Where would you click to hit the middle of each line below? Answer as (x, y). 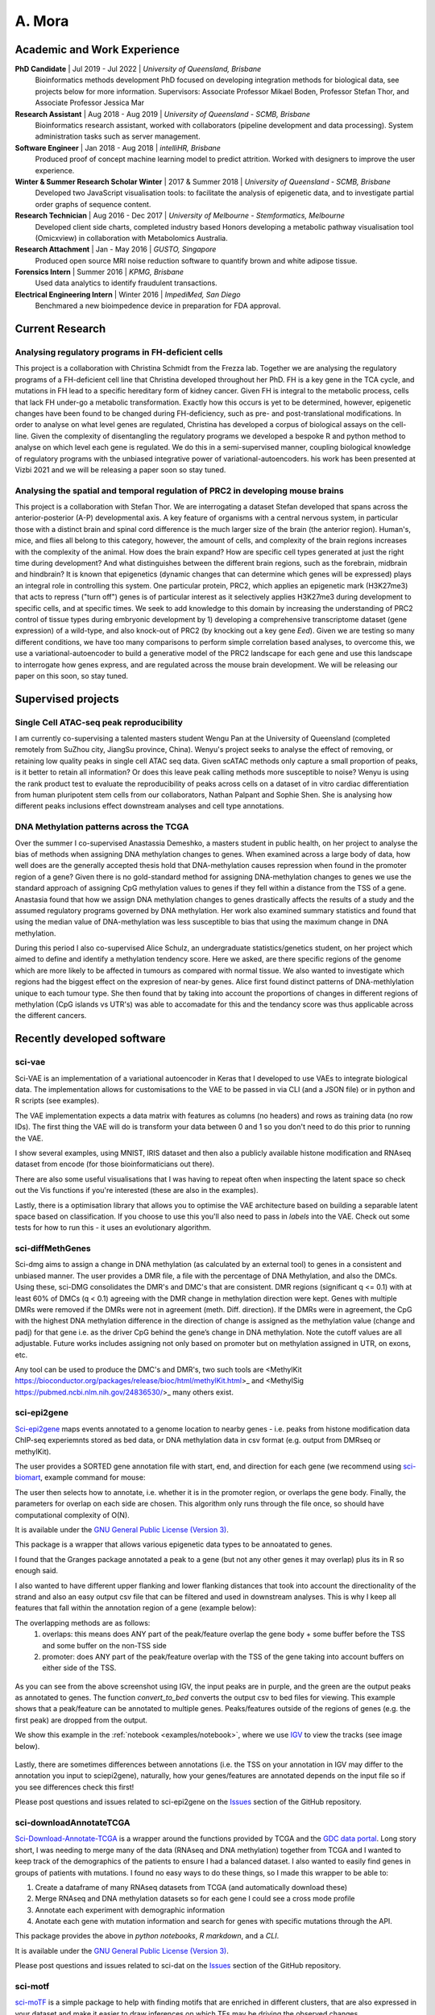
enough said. (37, 1571)
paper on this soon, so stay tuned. (72, 675)
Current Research (60, 329)
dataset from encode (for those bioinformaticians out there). (115, 1164)
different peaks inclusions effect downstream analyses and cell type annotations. (149, 806)
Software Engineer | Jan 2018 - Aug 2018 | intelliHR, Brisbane (118, 147)
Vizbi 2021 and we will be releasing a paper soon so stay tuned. (120, 469)
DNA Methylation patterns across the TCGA (102, 827)
